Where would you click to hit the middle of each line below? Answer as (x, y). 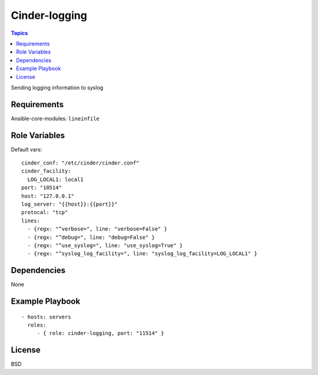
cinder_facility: (46, 171)
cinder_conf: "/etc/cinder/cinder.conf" (80, 163)
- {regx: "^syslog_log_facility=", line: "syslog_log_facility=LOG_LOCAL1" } (142, 254)
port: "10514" (42, 188)
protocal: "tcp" (45, 213)
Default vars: (26, 149)
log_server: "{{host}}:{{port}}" (69, 204)
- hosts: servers (46, 317)
